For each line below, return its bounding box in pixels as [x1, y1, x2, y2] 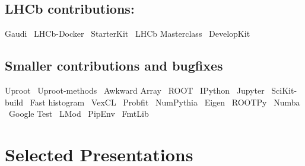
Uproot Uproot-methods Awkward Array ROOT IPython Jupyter [5, 84, 265, 96]
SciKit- [271, 84, 297, 96]
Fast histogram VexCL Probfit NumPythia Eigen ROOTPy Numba [30, 95, 300, 108]
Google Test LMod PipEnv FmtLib [8, 107, 149, 120]
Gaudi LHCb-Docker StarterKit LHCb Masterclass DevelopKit [5, 27, 250, 40]
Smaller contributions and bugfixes [5, 56, 223, 75]
